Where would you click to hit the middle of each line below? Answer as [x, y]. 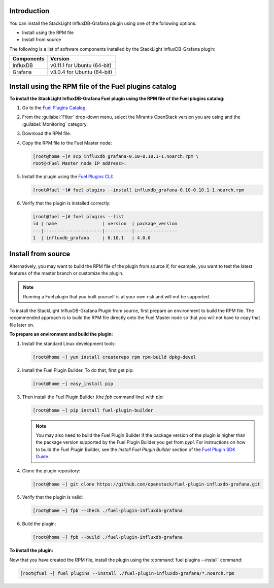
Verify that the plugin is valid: [53, 497]
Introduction [29, 11]
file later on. [22, 325]
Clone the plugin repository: [51, 471]
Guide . [43, 457]
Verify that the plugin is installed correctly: [66, 203]
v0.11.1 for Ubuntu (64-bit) [81, 65]
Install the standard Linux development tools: [69, 343]
